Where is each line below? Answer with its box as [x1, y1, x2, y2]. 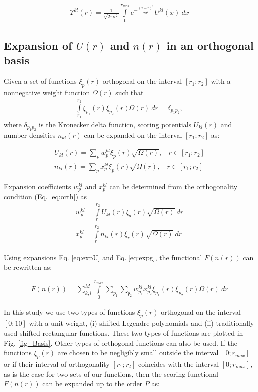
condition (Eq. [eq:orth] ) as [4, 191, 87, 202]
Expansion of [4, 37, 72, 53]
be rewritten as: [4, 261, 52, 272]
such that [115, 87, 144, 97]
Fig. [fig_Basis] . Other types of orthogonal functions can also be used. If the [4, 337, 238, 348]
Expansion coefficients [4, 181, 71, 191]
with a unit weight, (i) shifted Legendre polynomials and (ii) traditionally [29, 318, 254, 328]
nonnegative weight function [4, 87, 90, 97]
